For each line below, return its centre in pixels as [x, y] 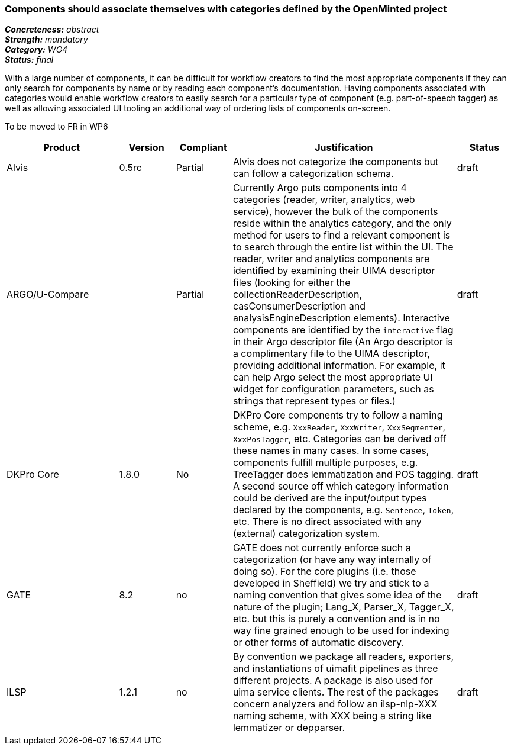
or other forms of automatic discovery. [318, 643]
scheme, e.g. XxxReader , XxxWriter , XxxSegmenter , [339, 427]
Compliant [203, 148]
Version [146, 148]
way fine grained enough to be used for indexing [341, 631]
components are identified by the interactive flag [343, 330]
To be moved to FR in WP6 [56, 127]
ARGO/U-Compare [48, 294]
